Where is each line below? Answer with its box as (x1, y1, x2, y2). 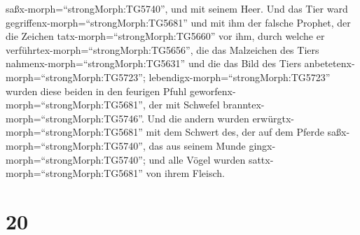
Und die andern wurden (147, 111, 249, 125)
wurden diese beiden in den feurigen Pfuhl (6, 83, 187, 98)
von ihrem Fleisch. (146, 166, 225, 180)
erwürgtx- (252, 111, 294, 125)
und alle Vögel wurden (148, 152, 246, 166)
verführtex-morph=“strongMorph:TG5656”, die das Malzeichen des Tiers (6, 42, 319, 57)
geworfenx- (189, 83, 236, 98)
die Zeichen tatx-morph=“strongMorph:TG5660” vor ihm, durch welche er (6, 29, 325, 43)
